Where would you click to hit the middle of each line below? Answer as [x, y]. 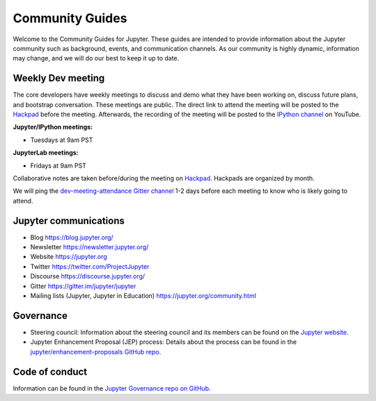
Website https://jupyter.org [69, 257]
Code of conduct [50, 371]
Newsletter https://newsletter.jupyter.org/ [89, 247]
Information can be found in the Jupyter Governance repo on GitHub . [112, 388]
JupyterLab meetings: [46, 152]
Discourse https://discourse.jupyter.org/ [88, 276]
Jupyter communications [69, 220]
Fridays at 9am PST [58, 165]
